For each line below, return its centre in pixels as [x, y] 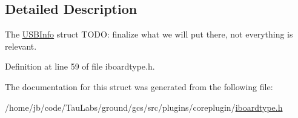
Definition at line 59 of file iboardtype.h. [80, 66]
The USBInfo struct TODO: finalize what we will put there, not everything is [149, 34]
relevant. [21, 46]
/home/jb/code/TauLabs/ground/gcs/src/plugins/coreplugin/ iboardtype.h [144, 107]
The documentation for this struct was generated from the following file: [139, 86]
